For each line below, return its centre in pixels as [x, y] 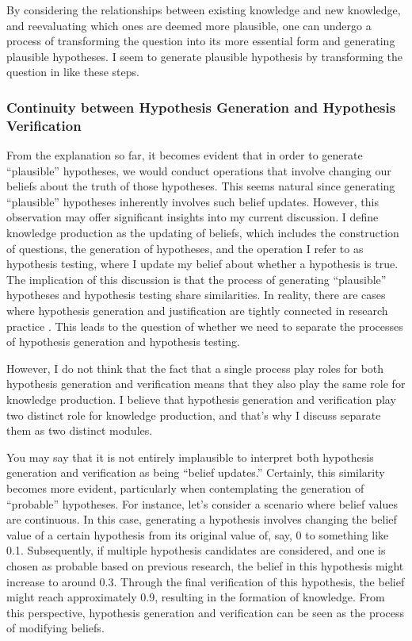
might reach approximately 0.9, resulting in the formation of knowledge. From [196, 597]
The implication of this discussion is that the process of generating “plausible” [196, 279]
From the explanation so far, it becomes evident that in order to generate [185, 155]
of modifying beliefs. [55, 628]
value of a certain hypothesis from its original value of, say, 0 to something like [198, 534]
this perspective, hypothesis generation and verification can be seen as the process [206, 612]
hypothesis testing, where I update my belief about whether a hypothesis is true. [202, 264]
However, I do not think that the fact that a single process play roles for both [195, 368]
